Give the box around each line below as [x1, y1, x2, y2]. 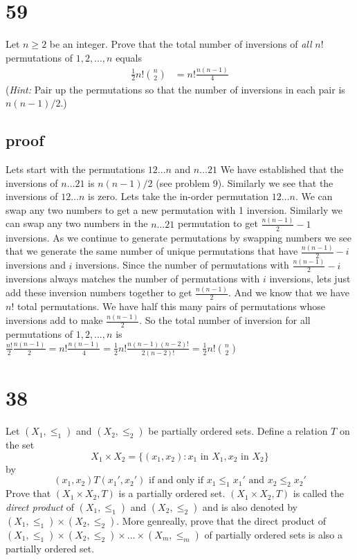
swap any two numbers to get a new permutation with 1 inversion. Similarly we [6, 202, 342, 217]
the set [6, 437, 35, 452]
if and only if [149, 476, 203, 486]
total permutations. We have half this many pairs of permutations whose [17, 299, 325, 314]
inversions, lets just [269, 271, 351, 286]
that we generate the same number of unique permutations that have [6, 244, 298, 258]
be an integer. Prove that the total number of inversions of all [49, 37, 312, 51]
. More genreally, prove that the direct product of [116, 513, 326, 527]
